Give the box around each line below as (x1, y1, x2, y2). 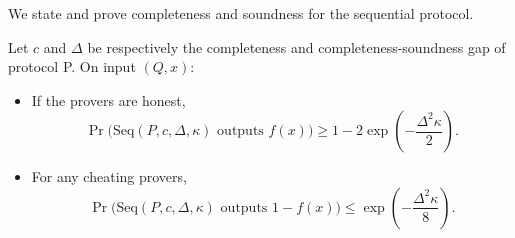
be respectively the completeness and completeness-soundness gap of (87, 36, 506, 57)
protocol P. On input (8, 56, 136, 77)
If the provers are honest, (31, 89, 186, 110)
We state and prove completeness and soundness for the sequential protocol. (8, 3, 474, 23)
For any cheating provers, (31, 166, 187, 187)
